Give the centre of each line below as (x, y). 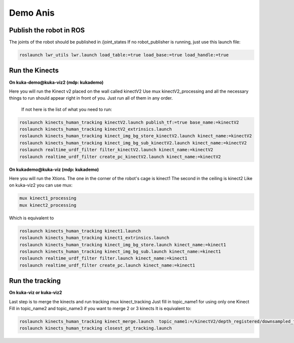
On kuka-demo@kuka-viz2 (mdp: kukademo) (56, 82)
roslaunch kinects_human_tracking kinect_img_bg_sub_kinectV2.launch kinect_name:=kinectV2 (133, 143)
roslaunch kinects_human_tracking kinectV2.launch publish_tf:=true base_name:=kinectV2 (129, 122)
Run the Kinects (34, 70)
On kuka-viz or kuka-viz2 (36, 292)
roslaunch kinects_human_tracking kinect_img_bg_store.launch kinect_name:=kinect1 (123, 245)
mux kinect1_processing (48, 198)
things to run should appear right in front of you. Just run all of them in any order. (91, 98)
